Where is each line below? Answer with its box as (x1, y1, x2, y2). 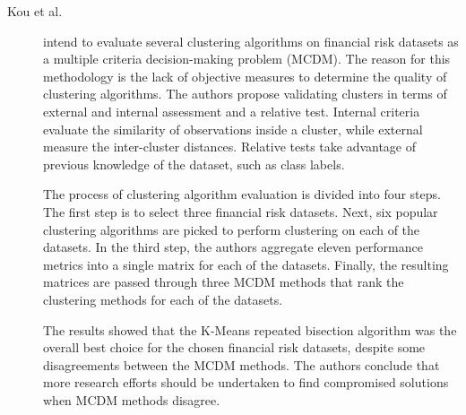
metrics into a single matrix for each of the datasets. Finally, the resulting (43, 255, 449, 273)
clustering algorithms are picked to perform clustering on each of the (43, 220, 420, 238)
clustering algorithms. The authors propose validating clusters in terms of (43, 84, 447, 103)
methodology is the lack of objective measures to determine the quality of (43, 66, 447, 85)
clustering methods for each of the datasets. (43, 290, 283, 308)
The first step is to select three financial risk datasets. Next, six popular (43, 202, 438, 220)
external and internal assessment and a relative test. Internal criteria (43, 101, 420, 120)
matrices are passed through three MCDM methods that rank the (43, 272, 404, 291)
